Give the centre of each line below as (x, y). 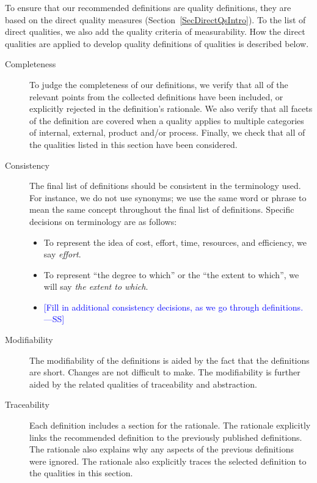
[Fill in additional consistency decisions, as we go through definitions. (173, 307)
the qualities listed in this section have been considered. (133, 144)
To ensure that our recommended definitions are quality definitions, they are (148, 7)
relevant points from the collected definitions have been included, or (156, 96)
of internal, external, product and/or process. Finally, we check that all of (167, 132)
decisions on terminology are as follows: (103, 221)
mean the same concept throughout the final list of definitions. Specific (162, 209)
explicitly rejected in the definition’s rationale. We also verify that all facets (171, 109)
